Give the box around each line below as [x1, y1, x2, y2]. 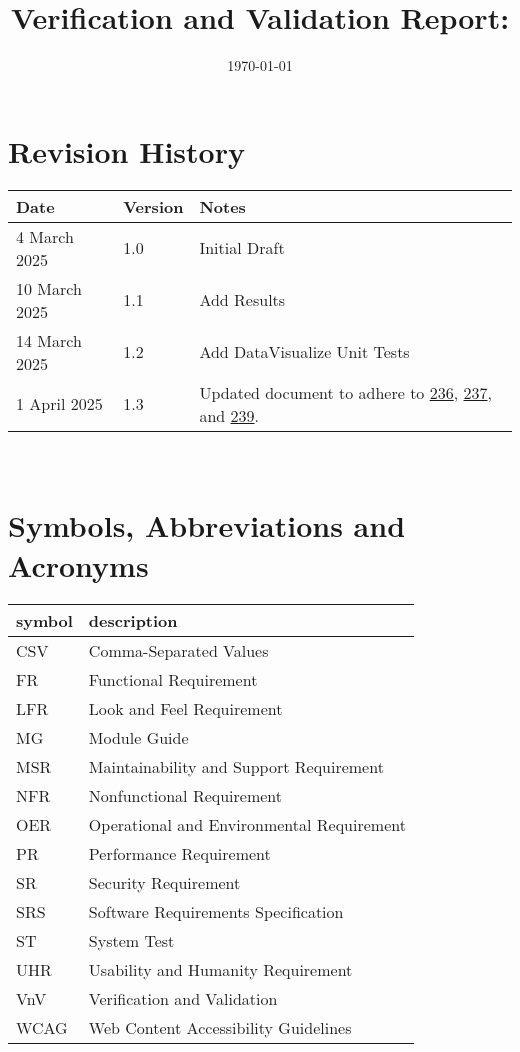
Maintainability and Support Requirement [88, 754, 384, 778]
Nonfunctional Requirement [88, 783, 283, 807]
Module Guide [88, 725, 189, 749]
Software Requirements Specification [88, 899, 344, 923]
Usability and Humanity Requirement [88, 957, 353, 981]
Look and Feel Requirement [88, 696, 283, 720]
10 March [16, 276, 82, 300]
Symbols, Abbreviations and [8, 505, 406, 546]
